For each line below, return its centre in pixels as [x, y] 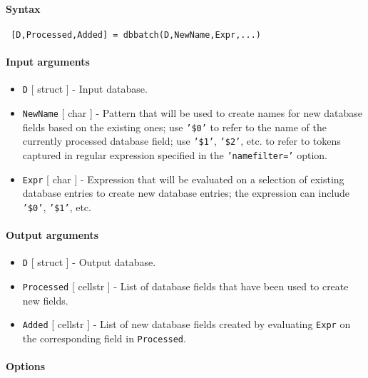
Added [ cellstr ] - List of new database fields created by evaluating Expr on [186, 324]
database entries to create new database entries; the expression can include [186, 193]
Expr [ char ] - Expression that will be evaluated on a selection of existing [183, 179]
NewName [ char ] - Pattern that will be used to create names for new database [192, 112]
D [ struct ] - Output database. [89, 262]
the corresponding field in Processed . [104, 338]
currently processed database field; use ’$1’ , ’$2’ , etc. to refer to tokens [182, 141]
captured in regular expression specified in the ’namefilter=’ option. [175, 154]
